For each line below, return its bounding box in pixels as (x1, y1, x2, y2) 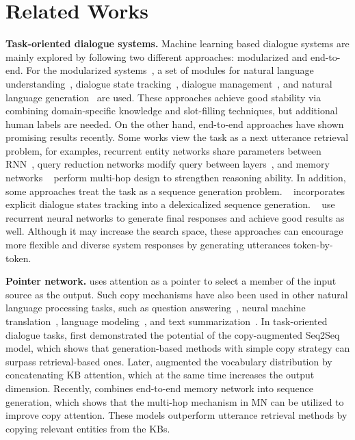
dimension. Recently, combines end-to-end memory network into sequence (5, 380, 314, 395)
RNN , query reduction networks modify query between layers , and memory (5, 157, 330, 171)
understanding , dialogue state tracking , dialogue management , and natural (5, 76, 332, 90)
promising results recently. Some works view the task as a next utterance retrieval (5, 130, 349, 144)
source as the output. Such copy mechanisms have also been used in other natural (5, 287, 348, 301)
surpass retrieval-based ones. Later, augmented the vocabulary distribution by (5, 354, 332, 368)
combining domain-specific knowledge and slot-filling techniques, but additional (5, 103, 338, 118)
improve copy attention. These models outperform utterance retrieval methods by (5, 408, 347, 422)
